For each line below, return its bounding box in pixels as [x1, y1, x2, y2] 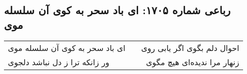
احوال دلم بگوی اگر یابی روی [141, 42, 240, 53]
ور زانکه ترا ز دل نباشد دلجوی [8, 56, 109, 68]
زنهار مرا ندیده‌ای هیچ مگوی [146, 56, 240, 68]
